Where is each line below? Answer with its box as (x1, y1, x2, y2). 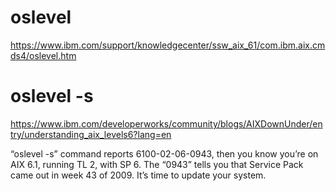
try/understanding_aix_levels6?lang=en (10, 128, 172, 140)
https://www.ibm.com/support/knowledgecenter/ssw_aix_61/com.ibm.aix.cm (10, 39, 326, 51)
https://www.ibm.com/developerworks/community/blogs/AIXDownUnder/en (10, 117, 323, 130)
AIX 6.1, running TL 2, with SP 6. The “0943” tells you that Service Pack (10, 158, 304, 170)
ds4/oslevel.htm (10, 49, 77, 61)
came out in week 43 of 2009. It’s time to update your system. (10, 169, 267, 181)
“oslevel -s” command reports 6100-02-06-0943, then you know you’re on (10, 147, 319, 160)
